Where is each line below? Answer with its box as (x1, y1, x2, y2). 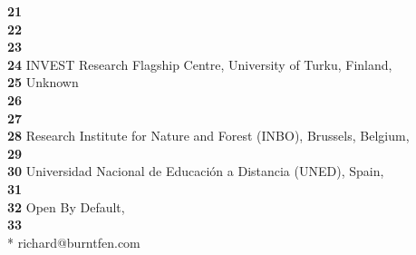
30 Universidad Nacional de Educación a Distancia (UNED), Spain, (7, 162, 384, 181)
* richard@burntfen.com (7, 232, 140, 251)
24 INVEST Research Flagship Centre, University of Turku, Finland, (7, 54, 392, 74)
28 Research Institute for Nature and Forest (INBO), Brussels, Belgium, (7, 126, 410, 145)
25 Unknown (7, 73, 79, 92)
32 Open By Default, (7, 197, 125, 216)
